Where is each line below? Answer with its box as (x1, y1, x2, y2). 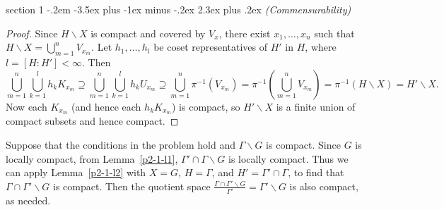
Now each (6, 99, 47, 113)
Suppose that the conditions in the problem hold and (6, 137, 235, 152)
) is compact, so (172, 99, 240, 113)
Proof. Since (6, 25, 58, 40)
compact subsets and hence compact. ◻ (6, 113, 179, 128)
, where (305, 39, 337, 54)
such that (314, 25, 355, 40)
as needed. (6, 193, 51, 208)
